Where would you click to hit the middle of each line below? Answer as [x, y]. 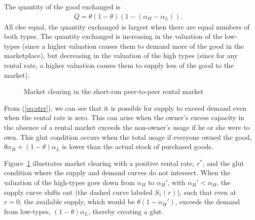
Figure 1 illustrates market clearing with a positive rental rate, [99, 163]
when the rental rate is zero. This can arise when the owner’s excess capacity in [124, 117]
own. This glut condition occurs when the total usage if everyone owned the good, [128, 137]
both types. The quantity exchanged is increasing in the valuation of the [113, 36]
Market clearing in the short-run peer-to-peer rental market [114, 91]
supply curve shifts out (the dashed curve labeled [78, 192]
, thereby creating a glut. [126, 211]
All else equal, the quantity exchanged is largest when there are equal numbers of [127, 26]
